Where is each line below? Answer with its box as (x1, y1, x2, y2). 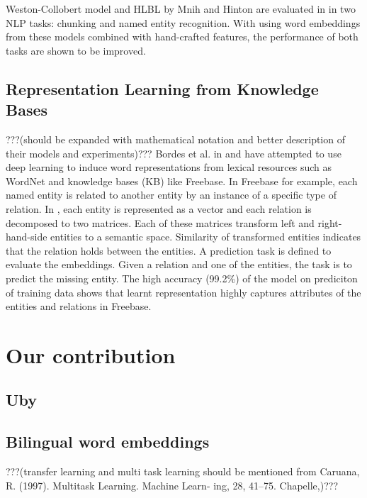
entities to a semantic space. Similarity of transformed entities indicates (50, 229, 361, 244)
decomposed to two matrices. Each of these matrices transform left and (6, 215, 315, 230)
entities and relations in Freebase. (6, 299, 152, 314)
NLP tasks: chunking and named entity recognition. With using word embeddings (6, 15, 361, 30)
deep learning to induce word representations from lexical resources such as (6, 160, 332, 175)
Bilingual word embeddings (6, 431, 210, 453)
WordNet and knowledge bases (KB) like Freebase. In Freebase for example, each (6, 173, 358, 188)
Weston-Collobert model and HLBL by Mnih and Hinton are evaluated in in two (6, 1, 356, 16)
